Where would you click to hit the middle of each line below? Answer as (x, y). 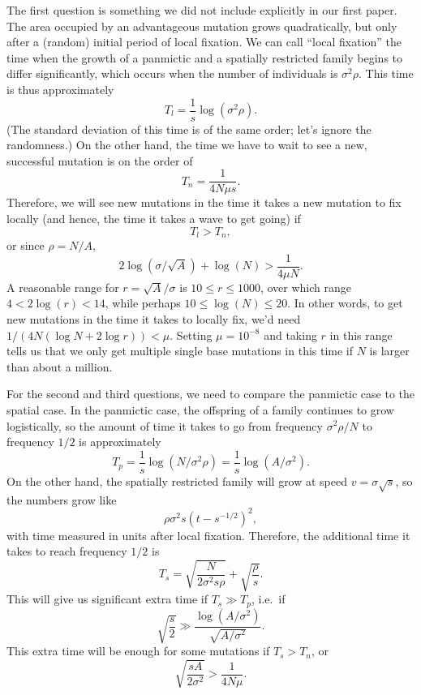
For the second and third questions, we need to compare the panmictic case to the (211, 394)
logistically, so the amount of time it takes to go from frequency (165, 425)
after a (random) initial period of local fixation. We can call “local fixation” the (204, 42)
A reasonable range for (63, 287)
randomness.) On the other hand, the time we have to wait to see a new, (187, 145)
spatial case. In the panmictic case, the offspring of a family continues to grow (200, 409)
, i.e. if (268, 599)
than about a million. (60, 366)
